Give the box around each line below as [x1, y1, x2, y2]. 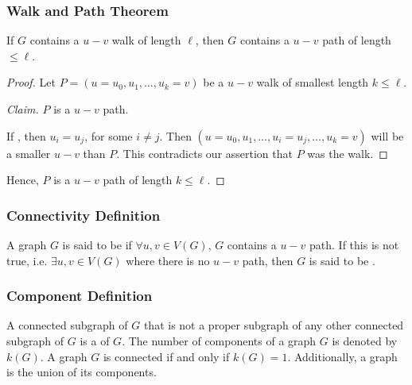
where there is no [126, 252, 210, 268]
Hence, [6, 171, 39, 188]
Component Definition [6, 286, 153, 306]
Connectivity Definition [6, 205, 161, 225]
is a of [80, 333, 110, 348]
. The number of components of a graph [122, 333, 317, 348]
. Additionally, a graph [287, 348, 398, 364]
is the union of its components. [6, 364, 157, 380]
